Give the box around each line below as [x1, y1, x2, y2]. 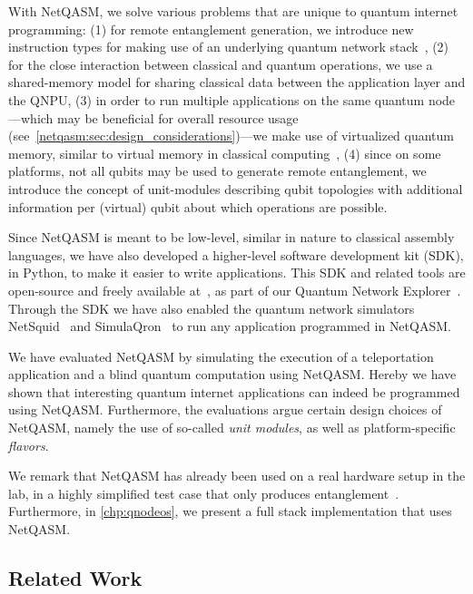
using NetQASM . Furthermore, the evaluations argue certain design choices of [8, 400, 442, 419]
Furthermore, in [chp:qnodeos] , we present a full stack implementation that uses [8, 501, 452, 521]
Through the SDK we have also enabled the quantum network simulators [8, 298, 415, 317]
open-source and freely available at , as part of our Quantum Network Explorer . [8, 280, 461, 299]
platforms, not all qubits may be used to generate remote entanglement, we [8, 161, 427, 180]
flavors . [8, 435, 49, 454]
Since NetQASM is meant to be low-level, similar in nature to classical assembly [8, 228, 455, 247]
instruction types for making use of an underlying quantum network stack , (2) [8, 37, 449, 56]
